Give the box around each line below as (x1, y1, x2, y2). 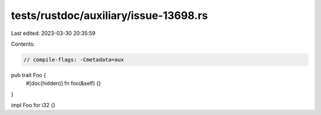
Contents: (11, 40, 35, 47)
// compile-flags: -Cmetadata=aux (23, 56, 124, 63)
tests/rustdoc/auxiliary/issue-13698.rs (11, 9, 208, 22)
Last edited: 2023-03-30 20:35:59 (11, 30, 96, 37)
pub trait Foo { (11, 71, 46, 78)
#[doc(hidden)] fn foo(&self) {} (26, 80, 101, 87)
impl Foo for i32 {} (11, 101, 56, 109)
